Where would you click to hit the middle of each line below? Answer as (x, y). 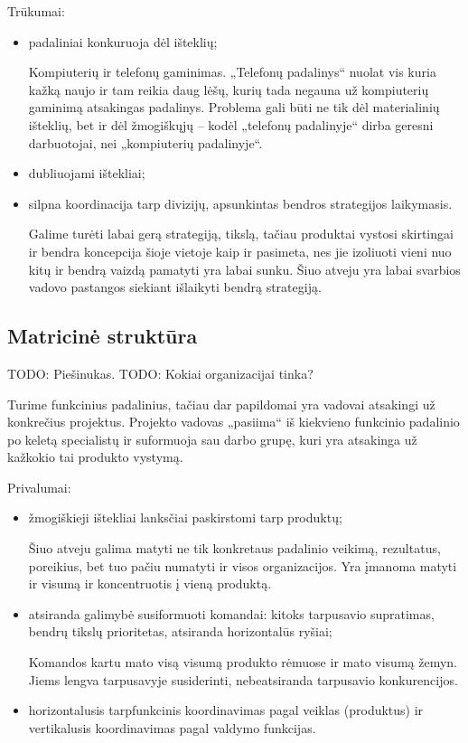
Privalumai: (39, 487)
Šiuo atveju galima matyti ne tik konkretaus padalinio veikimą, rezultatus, (234, 548)
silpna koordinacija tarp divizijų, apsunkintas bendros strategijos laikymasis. (240, 203)
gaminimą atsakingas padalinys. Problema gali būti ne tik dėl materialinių (234, 107)
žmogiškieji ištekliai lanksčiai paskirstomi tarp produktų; (185, 517)
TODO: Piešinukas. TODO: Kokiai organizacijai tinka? (160, 373)
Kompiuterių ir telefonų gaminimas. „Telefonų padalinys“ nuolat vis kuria (232, 72)
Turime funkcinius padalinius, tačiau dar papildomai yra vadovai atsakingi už (221, 404)
